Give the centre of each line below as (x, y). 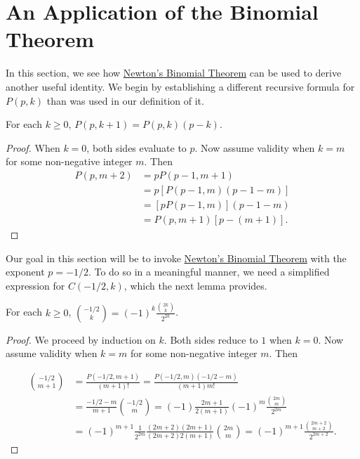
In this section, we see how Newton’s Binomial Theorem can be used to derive (174, 73)
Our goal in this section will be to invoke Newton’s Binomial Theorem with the (176, 258)
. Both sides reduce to (211, 339)
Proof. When (33, 147)
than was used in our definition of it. (125, 100)
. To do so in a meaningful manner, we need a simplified (209, 272)
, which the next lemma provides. (195, 285)
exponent (25, 272)
